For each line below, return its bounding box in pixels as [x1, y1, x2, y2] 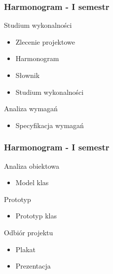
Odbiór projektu [4, 227, 53, 237]
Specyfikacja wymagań [15, 120, 84, 130]
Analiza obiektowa [4, 160, 59, 171]
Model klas [15, 177, 49, 188]
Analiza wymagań [4, 103, 58, 114]
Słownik [15, 70, 40, 80]
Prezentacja [15, 261, 51, 271]
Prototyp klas [15, 210, 57, 221]
